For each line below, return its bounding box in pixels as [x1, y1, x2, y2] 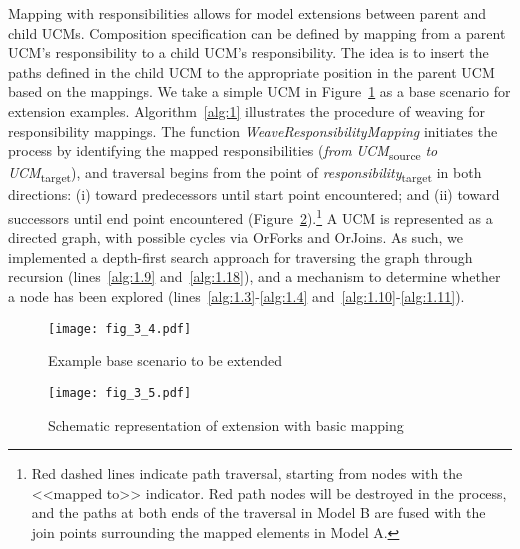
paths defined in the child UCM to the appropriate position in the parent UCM [8, 61, 495, 82]
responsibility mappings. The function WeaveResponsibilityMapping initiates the [8, 120, 498, 141]
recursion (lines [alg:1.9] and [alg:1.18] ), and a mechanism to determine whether [8, 266, 501, 287]
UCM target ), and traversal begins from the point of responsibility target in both [8, 162, 482, 186]
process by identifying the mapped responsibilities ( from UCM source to [8, 140, 438, 163]
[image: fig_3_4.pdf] [48, 321, 192, 336]
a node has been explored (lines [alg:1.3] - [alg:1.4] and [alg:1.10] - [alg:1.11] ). [8, 286, 465, 307]
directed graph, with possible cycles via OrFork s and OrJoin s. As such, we [8, 227, 464, 248]
